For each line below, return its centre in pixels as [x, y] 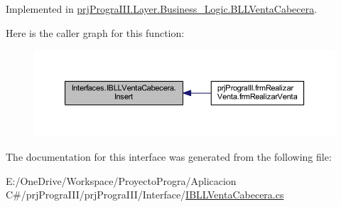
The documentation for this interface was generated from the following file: [169, 156]
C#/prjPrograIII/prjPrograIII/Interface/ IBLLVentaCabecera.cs [145, 195]
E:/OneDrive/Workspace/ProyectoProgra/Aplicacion [121, 180]
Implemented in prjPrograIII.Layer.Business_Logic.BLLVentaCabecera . [162, 9]
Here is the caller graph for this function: [95, 32]
